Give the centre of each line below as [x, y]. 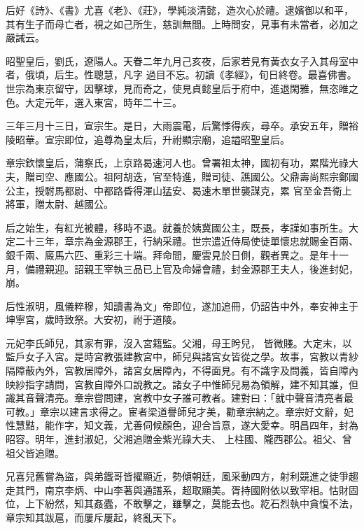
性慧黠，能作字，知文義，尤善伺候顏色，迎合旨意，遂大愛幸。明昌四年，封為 [182, 425]
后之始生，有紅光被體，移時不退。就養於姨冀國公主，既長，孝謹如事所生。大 [182, 227]
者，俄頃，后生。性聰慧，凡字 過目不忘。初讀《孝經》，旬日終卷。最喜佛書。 [181, 75]
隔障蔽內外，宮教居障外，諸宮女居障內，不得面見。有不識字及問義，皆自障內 [182, 371]
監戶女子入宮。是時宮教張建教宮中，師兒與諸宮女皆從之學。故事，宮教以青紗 [182, 357]
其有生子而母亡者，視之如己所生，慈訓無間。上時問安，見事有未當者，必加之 [182, 23]
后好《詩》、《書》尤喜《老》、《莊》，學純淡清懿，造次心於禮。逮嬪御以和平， [180, 10]
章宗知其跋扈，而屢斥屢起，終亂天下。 [94, 517]
